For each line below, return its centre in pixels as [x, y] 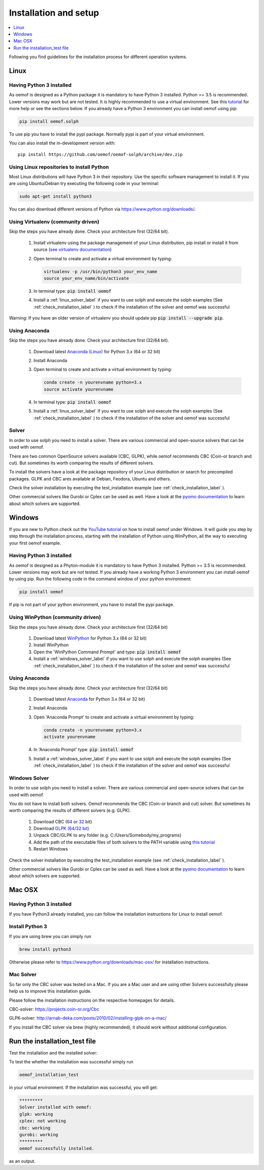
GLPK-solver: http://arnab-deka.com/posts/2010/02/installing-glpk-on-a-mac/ [88, 1018]
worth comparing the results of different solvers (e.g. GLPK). [70, 810]
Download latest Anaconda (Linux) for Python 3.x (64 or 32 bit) [97, 351]
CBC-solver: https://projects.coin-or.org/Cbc [54, 1009]
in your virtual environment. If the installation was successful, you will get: [84, 1088]
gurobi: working [39, 1135]
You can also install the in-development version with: [62, 143]
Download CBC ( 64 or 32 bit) [63, 822]
